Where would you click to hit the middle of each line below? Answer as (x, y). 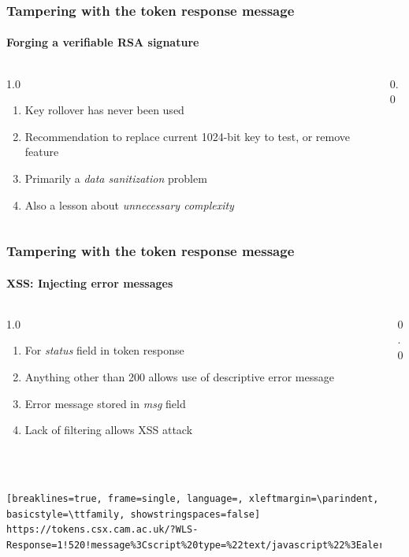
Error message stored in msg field (105, 403)
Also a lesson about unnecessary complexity (129, 204)
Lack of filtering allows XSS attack (109, 430)
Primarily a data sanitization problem (116, 178)
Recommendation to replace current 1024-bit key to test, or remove (188, 136)
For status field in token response (104, 350)
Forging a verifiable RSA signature (103, 42)
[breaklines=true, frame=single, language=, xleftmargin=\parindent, (193, 499)
